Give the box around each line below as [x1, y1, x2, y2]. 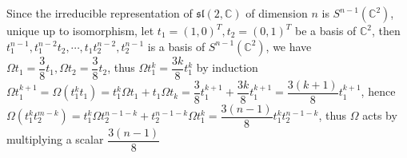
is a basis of [147, 38, 205, 54]
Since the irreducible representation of [6, 5, 193, 21]
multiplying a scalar [6, 131, 104, 148]
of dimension [245, 5, 308, 21]
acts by [362, 107, 397, 124]
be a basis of [294, 22, 357, 38]
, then [372, 22, 401, 38]
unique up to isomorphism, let [6, 22, 154, 38]
